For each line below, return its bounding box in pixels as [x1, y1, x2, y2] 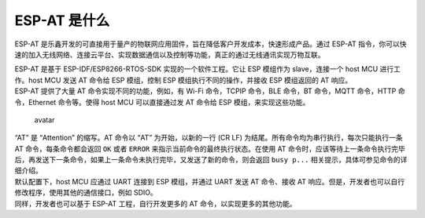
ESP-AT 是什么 [14, 12, 110, 29]
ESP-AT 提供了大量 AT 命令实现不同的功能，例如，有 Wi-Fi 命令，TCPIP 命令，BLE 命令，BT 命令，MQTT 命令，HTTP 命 [14, 86, 405, 96]
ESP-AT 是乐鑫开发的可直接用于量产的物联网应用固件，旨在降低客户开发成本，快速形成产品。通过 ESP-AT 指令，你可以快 [14, 39, 407, 49]
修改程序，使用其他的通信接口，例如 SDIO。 [14, 188, 157, 198]
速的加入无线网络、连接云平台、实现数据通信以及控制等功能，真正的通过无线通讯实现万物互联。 [14, 49, 325, 59]
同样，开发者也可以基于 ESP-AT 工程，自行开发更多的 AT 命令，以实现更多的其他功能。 [14, 198, 297, 208]
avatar [34, 114, 55, 125]
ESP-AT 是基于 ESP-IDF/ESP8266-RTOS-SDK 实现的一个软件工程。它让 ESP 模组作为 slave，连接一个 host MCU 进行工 [14, 64, 401, 74]
